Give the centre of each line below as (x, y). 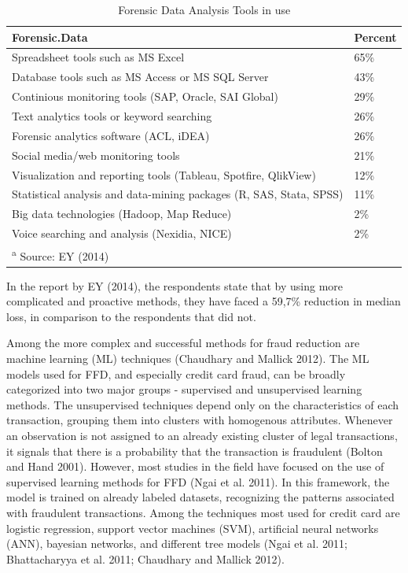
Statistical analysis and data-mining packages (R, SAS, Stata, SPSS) (178, 194)
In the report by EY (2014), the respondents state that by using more (175, 285)
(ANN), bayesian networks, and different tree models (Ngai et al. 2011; (177, 543)
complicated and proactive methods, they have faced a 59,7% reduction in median (204, 301)
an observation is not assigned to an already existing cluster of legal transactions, (202, 435)
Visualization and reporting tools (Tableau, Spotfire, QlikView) (164, 174)
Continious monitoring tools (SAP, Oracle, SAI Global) (145, 96)
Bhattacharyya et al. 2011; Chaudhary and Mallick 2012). (145, 558)
